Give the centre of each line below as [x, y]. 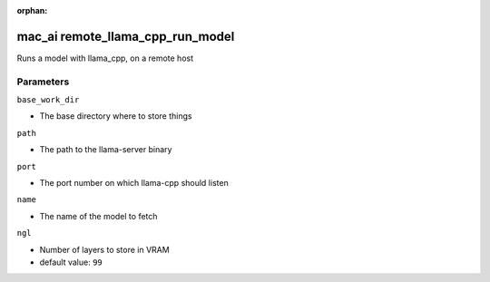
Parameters [43, 82]
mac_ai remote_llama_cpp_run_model [126, 36]
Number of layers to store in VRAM [104, 249]
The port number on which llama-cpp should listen [134, 183]
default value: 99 [71, 262]
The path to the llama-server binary [106, 150]
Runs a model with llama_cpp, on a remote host [105, 58]
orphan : [32, 10]
